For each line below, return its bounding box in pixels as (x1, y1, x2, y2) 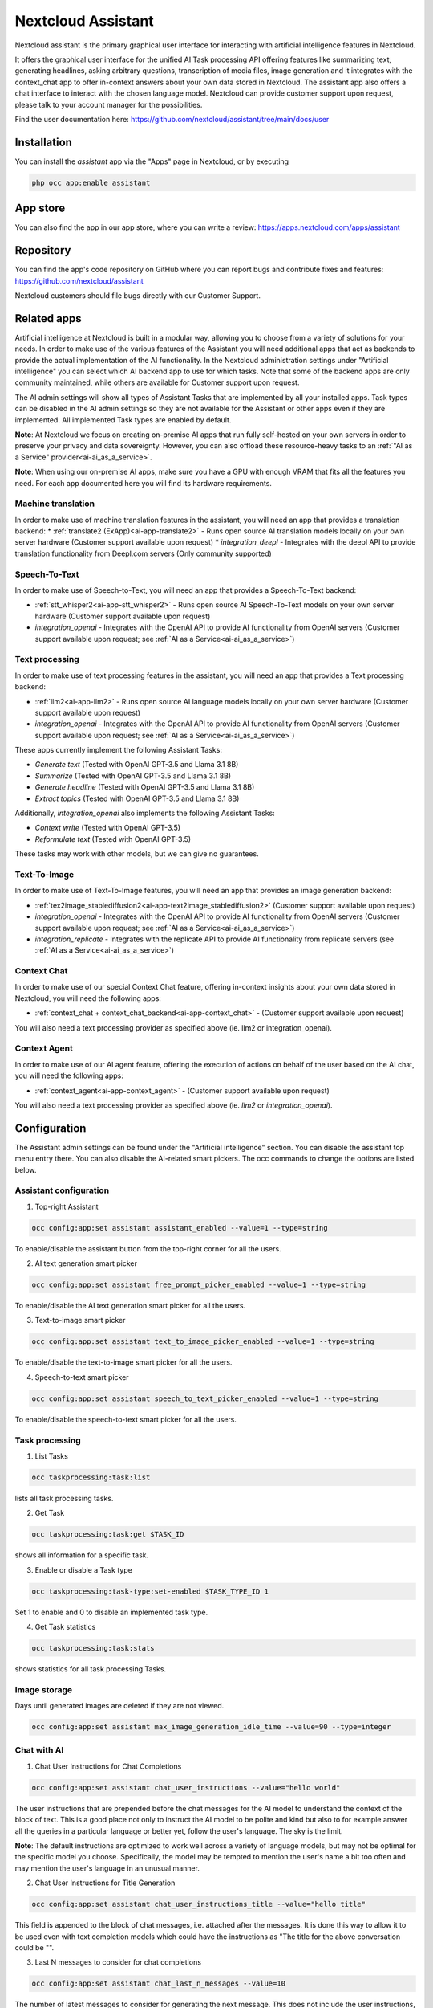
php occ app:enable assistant (31, 178, 151, 187)
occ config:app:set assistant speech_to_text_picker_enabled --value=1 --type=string (31, 1394, 378, 1403)
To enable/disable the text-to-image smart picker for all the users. (14, 1357, 233, 1367)
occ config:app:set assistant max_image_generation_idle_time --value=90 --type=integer (31, 1723, 392, 1732)
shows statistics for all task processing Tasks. (14, 1663, 167, 1674)
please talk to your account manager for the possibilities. (14, 100, 203, 109)
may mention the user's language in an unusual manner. (14, 1863, 200, 1873)
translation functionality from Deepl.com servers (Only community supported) (14, 549, 272, 558)
